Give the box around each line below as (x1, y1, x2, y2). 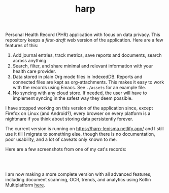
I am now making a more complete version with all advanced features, (5, 171, 152, 177)
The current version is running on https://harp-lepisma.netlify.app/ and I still (5, 126, 164, 132)
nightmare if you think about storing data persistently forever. (5, 116, 133, 122)
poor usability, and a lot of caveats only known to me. (5, 136, 117, 142)
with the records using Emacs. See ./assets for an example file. (12, 85, 146, 91)
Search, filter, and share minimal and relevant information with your (12, 63, 153, 69)
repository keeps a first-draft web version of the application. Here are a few (5, 37, 163, 43)
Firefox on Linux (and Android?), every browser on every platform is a (5, 110, 151, 117)
